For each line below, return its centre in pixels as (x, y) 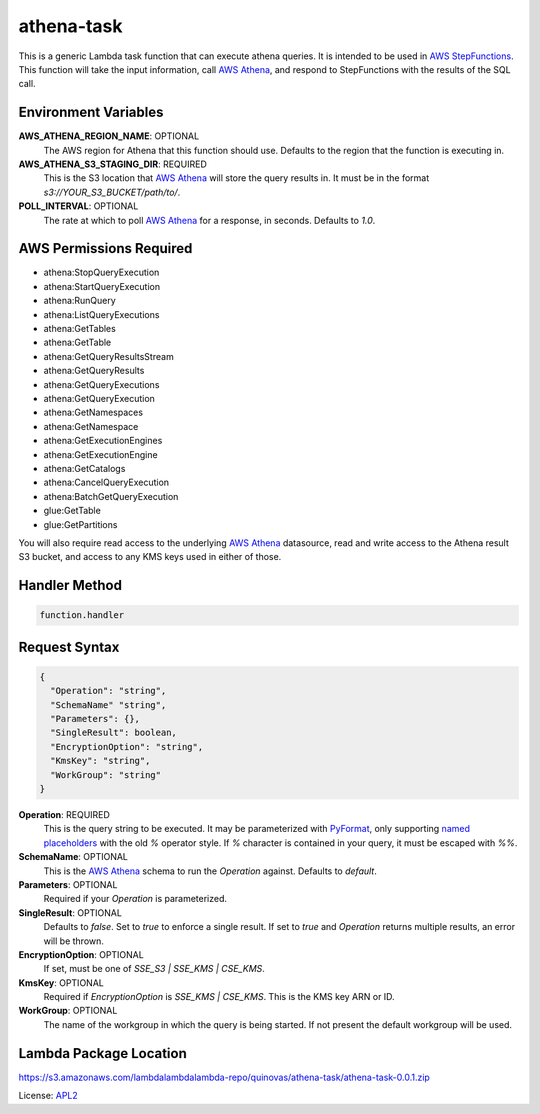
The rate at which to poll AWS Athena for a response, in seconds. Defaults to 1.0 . (209, 220)
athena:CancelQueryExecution (106, 482)
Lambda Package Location (102, 1053)
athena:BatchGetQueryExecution (111, 496)
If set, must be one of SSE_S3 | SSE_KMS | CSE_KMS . (154, 969)
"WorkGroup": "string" (106, 774)
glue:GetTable (72, 511)
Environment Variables (91, 112)
